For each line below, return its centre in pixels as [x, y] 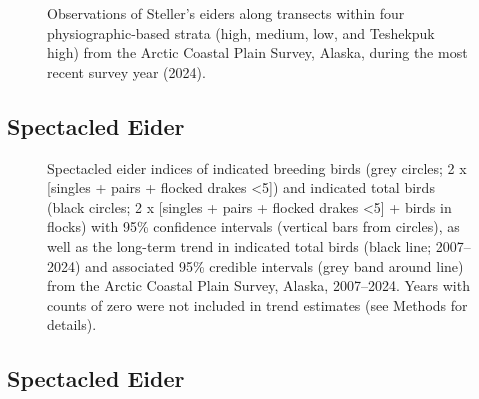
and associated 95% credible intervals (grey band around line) [274, 265]
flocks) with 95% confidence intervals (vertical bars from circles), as [253, 226]
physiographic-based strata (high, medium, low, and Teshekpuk [241, 32]
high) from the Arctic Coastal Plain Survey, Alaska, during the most [257, 52]
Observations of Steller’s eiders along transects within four [226, 13]
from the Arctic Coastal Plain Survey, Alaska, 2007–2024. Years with [258, 285]
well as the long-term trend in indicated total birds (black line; [239, 245]
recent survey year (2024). [126, 71]
